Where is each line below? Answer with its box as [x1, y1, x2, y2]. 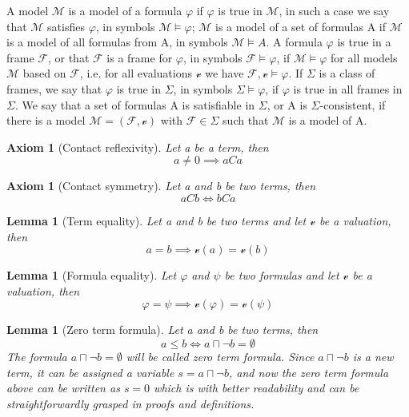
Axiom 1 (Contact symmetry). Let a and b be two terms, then [6, 177, 316, 194]
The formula [6, 347, 67, 364]
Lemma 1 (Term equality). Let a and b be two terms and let [6, 212, 307, 228]
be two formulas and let [224, 267, 339, 284]
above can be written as [6, 379, 120, 396]
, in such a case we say [279, 2, 390, 18]
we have [205, 65, 244, 81]
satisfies [47, 18, 85, 34]
